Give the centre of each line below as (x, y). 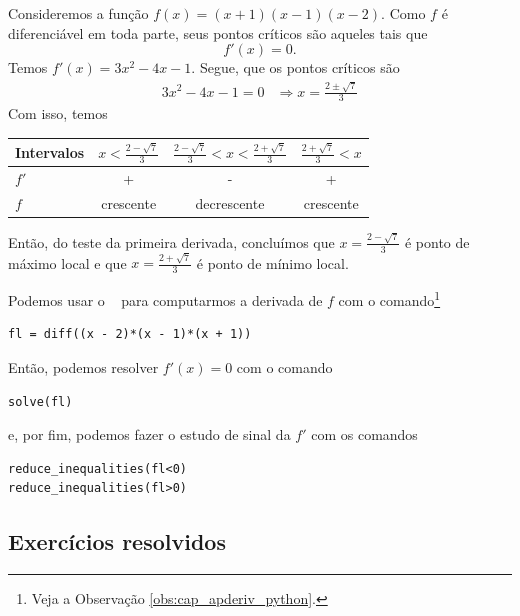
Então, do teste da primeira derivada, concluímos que (171, 241)
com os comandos (364, 434)
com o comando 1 (389, 298)
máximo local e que (67, 262)
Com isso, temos (58, 113)
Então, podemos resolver (83, 367)
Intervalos (50, 151)
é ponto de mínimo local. (272, 262)
